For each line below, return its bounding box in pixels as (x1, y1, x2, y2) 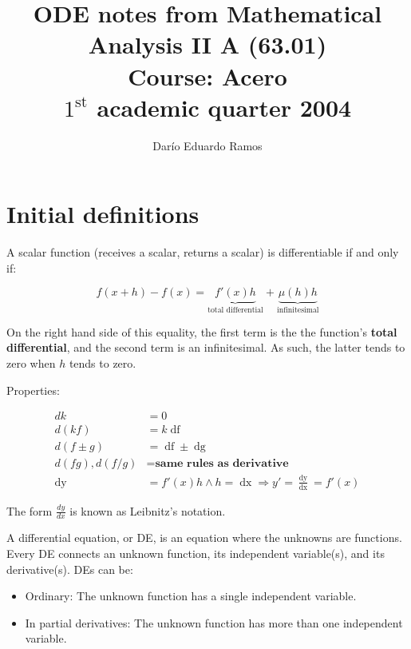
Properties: (6, 381, 60, 398)
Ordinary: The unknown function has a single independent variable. (25, 587, 357, 604)
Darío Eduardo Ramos (152, 137, 263, 153)
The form (6, 502, 53, 519)
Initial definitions (6, 197, 200, 230)
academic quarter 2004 (97, 90, 352, 123)
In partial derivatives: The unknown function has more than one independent (25, 614, 403, 631)
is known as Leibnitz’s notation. (69, 502, 226, 519)
